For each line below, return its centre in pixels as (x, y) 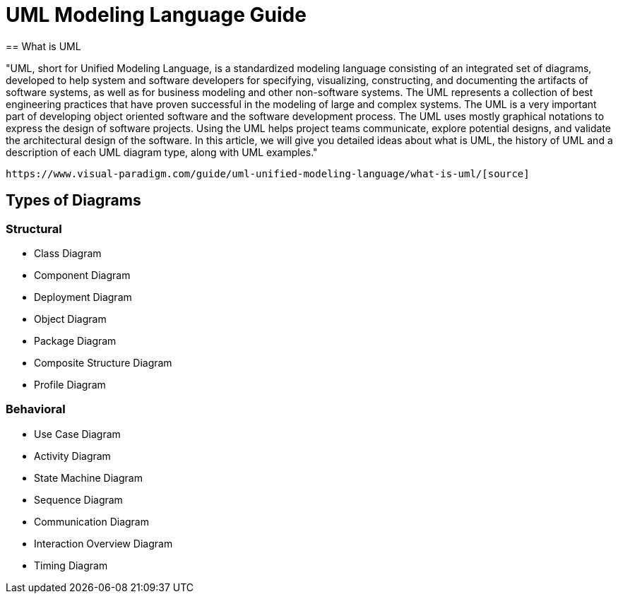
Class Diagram (68, 253)
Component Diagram (82, 275)
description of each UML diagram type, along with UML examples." (162, 152)
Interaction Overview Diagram (103, 543)
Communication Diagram (91, 521)
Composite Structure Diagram (103, 362)
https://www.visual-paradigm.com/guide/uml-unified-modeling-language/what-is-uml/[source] (268, 173)
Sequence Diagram (78, 499)
